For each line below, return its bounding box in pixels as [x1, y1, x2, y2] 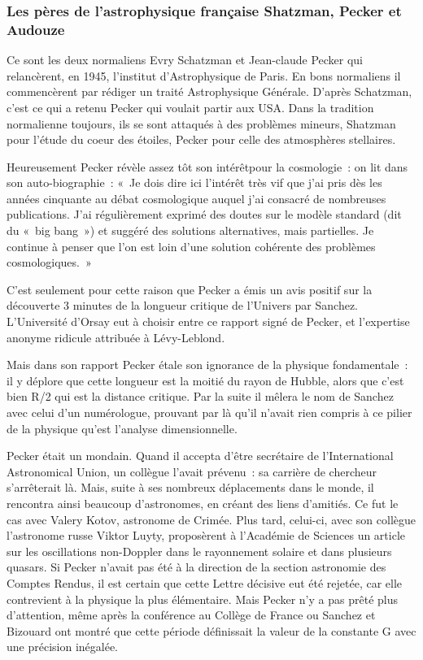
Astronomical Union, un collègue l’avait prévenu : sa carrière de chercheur [7, 462, 377, 480]
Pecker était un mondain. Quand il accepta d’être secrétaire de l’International [7, 447, 394, 464]
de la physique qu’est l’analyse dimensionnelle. [7, 419, 238, 436]
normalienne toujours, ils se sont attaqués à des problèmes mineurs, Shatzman [7, 115, 396, 132]
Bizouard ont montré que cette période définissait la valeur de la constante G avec [7, 622, 416, 639]
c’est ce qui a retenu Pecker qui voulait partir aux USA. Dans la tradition [7, 98, 374, 115]
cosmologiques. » [7, 254, 92, 271]
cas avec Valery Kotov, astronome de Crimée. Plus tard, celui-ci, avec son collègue [7, 510, 416, 528]
